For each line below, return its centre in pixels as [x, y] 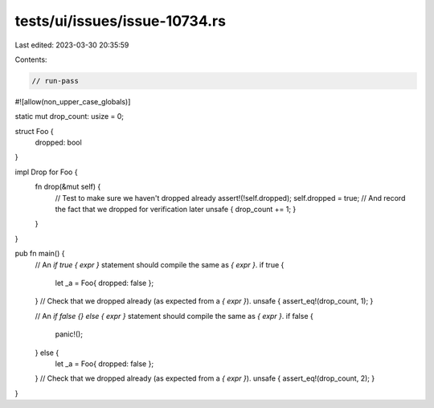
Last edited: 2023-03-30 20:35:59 [72, 45]
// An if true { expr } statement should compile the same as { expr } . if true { [160, 264]
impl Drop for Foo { [46, 172]
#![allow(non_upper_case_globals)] [73, 101]
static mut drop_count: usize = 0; [70, 116]
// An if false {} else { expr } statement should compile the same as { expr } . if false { [174, 316]
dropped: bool [58, 143]
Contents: [31, 59]
